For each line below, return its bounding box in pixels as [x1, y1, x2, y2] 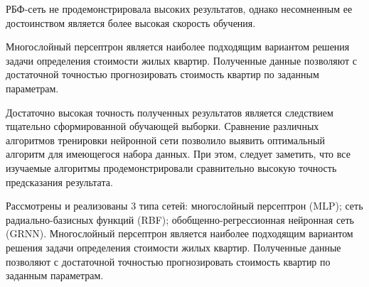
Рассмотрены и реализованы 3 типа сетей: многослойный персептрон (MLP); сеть [6, 198, 363, 213]
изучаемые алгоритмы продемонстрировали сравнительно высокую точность [6, 160, 337, 175]
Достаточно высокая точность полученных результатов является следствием [6, 104, 333, 119]
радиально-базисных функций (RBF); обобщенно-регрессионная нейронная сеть [6, 212, 355, 227]
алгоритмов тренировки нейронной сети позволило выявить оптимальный [6, 132, 325, 147]
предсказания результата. [6, 174, 113, 189]
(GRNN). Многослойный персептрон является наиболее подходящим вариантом [6, 226, 353, 241]
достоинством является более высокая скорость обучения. [6, 15, 256, 30]
